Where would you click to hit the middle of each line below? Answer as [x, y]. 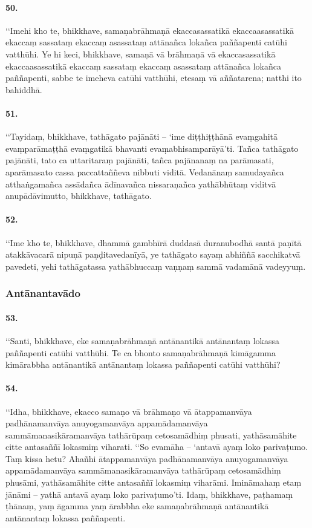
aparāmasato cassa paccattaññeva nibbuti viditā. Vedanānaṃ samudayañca [145, 171]
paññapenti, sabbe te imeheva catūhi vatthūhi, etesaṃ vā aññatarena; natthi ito [154, 78]
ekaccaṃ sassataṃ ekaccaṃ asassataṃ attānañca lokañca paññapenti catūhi [146, 42]
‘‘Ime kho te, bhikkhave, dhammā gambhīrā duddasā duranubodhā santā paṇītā [154, 242]
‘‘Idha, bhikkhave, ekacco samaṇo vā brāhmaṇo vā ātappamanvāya [129, 411]
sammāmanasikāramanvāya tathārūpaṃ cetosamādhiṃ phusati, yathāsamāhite [151, 435]
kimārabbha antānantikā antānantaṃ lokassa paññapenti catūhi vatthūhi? [143, 364]
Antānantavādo [43, 293]
